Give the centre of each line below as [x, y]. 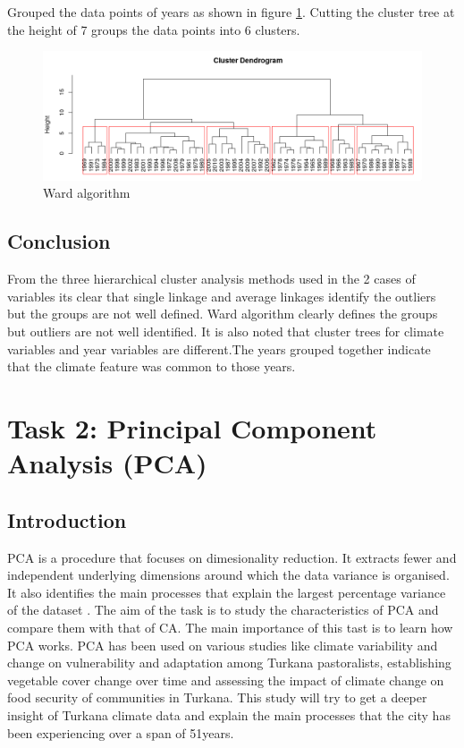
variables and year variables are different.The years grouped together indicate [219, 348]
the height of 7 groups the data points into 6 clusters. [154, 29]
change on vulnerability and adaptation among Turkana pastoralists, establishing [229, 663]
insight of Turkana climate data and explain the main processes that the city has [229, 714]
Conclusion [59, 241]
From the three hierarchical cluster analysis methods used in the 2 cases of [211, 279]
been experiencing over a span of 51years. [121, 732]
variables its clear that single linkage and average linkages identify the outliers [222, 296]
